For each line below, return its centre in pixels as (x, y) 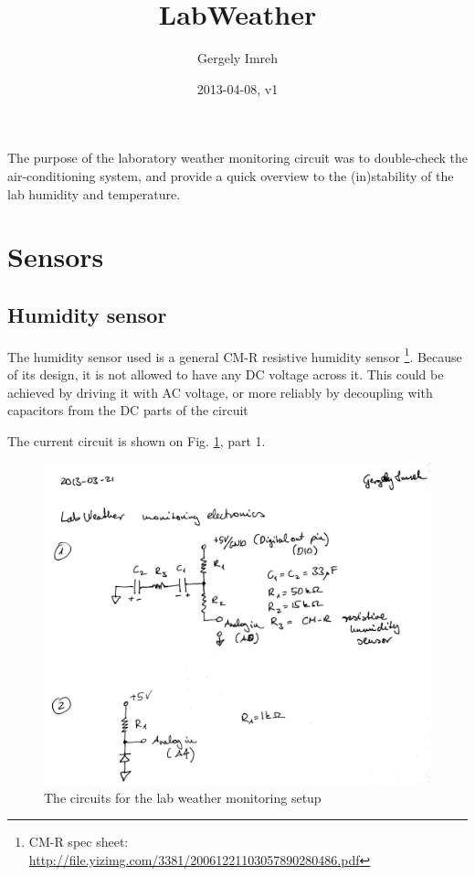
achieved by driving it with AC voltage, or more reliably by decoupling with (220, 392)
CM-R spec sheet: (79, 842)
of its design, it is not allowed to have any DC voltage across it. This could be (226, 374)
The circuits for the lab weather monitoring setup (183, 797)
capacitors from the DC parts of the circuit (128, 410)
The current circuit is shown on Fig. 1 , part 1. (137, 440)
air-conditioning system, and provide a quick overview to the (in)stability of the (231, 175)
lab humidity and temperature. (94, 193)
